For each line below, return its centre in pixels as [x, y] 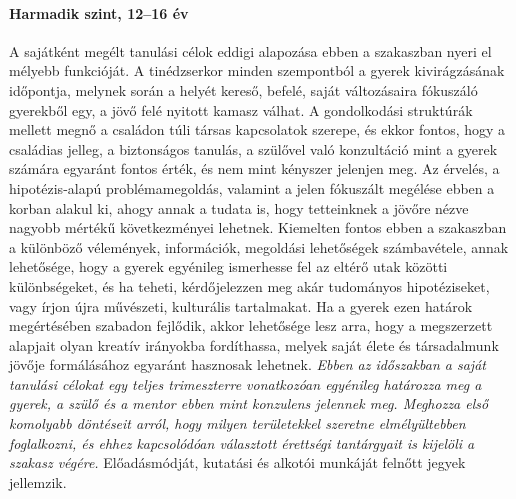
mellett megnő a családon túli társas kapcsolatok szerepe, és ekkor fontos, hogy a [257, 129]
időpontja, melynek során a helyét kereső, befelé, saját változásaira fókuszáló [243, 89]
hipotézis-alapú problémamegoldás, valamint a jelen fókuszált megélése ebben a [252, 187]
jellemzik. [38, 481]
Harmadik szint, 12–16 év [99, 12]
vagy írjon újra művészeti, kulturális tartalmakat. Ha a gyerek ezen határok [241, 305]
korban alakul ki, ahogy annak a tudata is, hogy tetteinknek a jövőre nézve [239, 207]
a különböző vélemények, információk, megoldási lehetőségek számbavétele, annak [259, 246]
